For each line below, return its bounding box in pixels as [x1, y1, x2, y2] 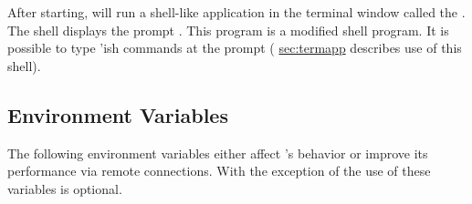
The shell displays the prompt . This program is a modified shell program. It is [7, 20, 449, 39]
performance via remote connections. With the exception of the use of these [7, 161, 431, 180]
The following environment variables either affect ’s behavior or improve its [7, 143, 428, 162]
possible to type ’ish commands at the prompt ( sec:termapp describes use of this [7, 38, 462, 57]
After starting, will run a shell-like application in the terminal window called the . [7, 3, 466, 21]
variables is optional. [7, 178, 122, 198]
